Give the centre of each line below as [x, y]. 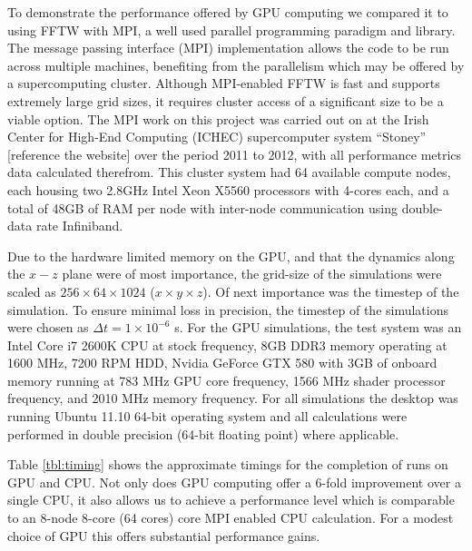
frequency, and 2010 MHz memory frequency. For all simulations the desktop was [233, 398]
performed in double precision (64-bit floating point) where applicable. [203, 433]
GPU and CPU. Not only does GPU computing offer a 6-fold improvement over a [234, 482]
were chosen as [48, 327]
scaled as [32, 291]
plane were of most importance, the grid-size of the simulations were [252, 274]
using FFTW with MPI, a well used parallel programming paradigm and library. [231, 30]
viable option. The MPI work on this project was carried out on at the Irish [218, 118]
